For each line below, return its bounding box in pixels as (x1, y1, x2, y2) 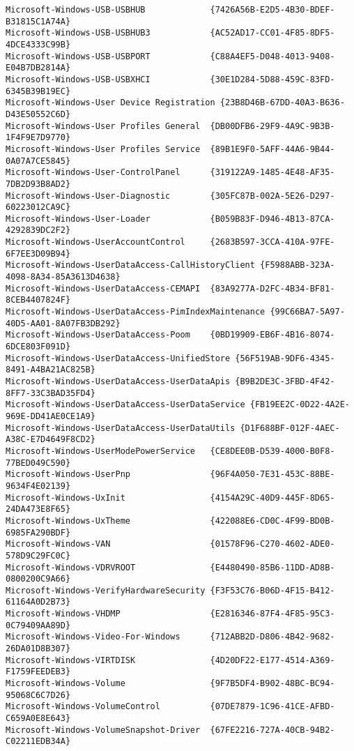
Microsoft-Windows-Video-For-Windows (6, 632, 180, 642)
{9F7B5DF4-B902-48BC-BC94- (210, 678, 335, 689)
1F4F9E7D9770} (6, 132, 71, 143)
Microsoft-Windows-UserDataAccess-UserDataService (6, 400, 245, 410)
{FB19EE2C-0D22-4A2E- (249, 400, 350, 410)
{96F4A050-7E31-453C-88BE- (210, 469, 335, 480)
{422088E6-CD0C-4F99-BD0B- (210, 515, 335, 526)
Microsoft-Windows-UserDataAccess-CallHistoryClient (6, 260, 255, 271)
